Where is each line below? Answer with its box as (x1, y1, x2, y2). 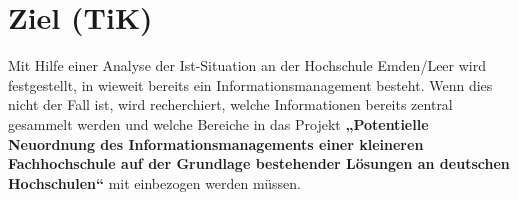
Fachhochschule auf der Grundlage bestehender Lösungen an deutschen (8, 153, 510, 174)
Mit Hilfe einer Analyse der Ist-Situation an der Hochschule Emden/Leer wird (8, 55, 486, 76)
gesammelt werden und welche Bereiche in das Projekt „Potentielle (8, 113, 429, 134)
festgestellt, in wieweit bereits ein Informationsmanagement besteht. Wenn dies (8, 74, 493, 95)
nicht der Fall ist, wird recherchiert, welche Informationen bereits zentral (8, 94, 453, 115)
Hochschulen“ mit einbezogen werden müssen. (8, 172, 301, 193)
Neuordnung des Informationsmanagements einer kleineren (8, 133, 424, 154)
